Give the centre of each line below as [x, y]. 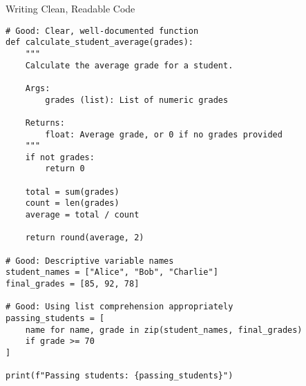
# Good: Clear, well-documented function [102, 31]
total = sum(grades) [72, 192]
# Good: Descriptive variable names [90, 261]
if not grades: [60, 157]
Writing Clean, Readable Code [70, 8]
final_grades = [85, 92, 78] [73, 284]
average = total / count [82, 215]
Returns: [45, 123]
